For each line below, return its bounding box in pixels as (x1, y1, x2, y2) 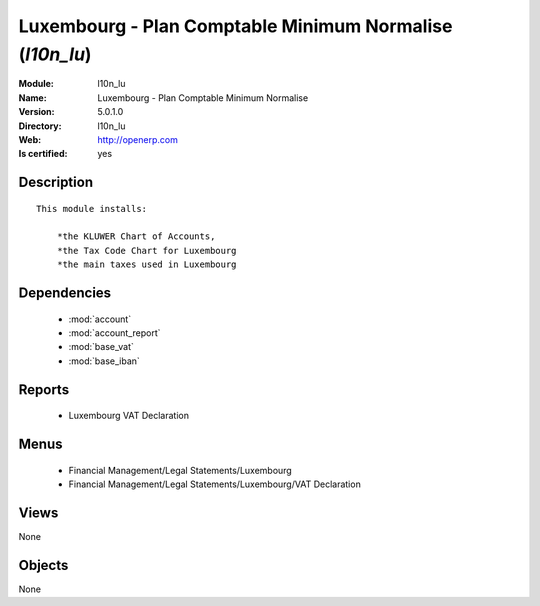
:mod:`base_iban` (68, 355, 140, 367)
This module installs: (36, 203, 148, 214)
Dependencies (18, 285, 112, 302)
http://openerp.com (97, 133, 179, 145)
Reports (18, 381, 70, 398)
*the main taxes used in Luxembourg (56, 259, 237, 270)
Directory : (18, 120, 62, 132)
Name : (18, 91, 47, 104)
